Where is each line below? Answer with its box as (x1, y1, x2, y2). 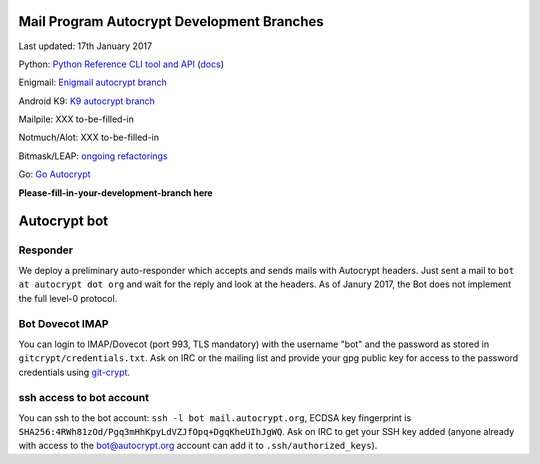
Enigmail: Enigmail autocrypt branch (18, 76, 167, 89)
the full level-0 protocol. (18, 292, 118, 304)
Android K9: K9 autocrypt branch (18, 95, 155, 107)
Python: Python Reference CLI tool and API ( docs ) (18, 58, 225, 70)
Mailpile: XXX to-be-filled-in (18, 113, 135, 125)
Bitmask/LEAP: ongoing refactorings (18, 150, 169, 162)
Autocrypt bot (18, 213, 109, 230)
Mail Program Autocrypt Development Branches (18, 13, 324, 30)
